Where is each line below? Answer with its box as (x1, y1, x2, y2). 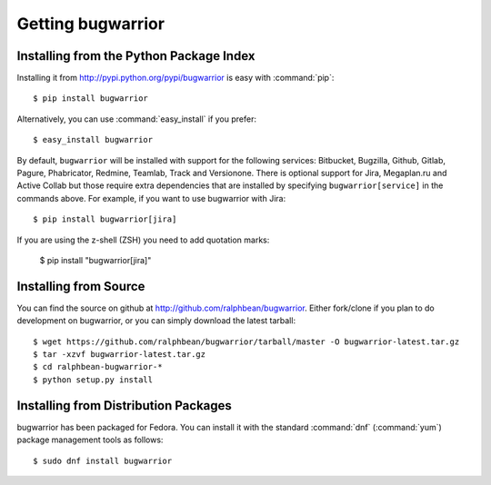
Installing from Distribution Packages (16, 398, 232, 413)
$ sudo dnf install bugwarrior (33, 455, 173, 466)
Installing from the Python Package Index (16, 48, 256, 64)
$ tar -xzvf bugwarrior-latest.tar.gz (33, 350, 206, 360)
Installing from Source (16, 278, 145, 294)
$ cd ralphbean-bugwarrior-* (33, 361, 163, 372)
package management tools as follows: (16, 434, 164, 445)
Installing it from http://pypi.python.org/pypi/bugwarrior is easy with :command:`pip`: (16, 73, 335, 84)
